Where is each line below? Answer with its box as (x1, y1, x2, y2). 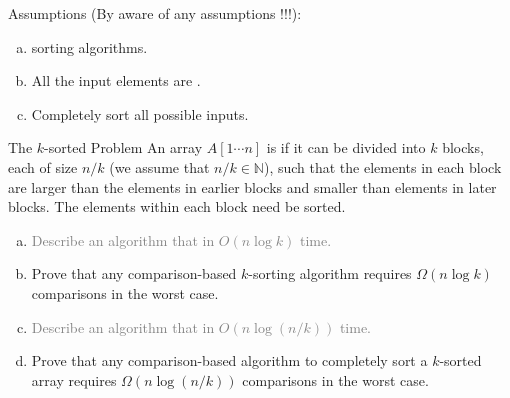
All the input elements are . (31, 70, 201, 91)
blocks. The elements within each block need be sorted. (8, 196, 346, 217)
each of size (8, 156, 78, 177)
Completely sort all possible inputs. (31, 103, 249, 124)
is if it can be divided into (266, 137, 426, 158)
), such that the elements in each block (263, 156, 502, 177)
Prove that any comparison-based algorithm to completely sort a (31, 350, 428, 371)
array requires (31, 369, 117, 390)
